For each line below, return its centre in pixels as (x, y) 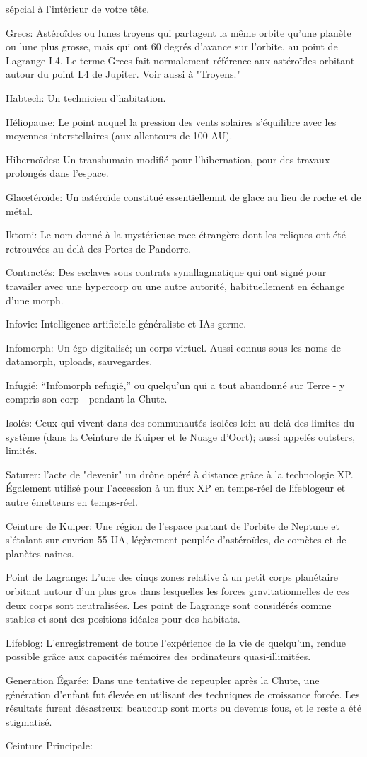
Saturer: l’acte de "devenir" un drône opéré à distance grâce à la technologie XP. (180, 474)
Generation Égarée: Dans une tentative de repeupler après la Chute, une (163, 680)
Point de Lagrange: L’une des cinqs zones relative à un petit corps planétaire (172, 577)
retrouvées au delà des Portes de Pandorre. (99, 248)
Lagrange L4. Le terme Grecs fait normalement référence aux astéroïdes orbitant (180, 60)
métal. (19, 210)
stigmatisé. (29, 721)
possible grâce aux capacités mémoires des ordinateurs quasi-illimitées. (158, 656)
